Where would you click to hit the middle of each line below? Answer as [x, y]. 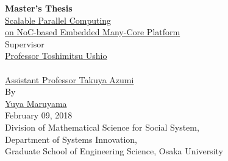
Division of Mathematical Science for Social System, [102, 127]
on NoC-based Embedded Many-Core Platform [93, 32]
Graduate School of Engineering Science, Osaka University [114, 151]
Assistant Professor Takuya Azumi [69, 79]
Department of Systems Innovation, [71, 139]
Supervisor [25, 43]
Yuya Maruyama [36, 103]
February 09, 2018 [39, 115]
